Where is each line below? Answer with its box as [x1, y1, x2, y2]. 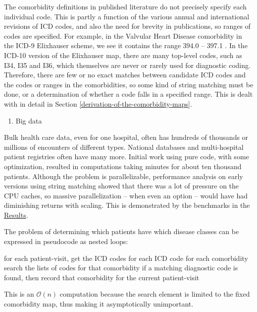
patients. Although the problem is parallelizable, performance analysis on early [4, 171, 243, 181]
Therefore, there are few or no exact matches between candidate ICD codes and [4, 69, 246, 80]
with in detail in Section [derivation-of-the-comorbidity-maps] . [4, 98, 192, 109]
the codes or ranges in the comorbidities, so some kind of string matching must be [4, 79, 254, 89]
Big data [15, 115, 42, 125]
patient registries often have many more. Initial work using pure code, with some [4, 151, 249, 162]
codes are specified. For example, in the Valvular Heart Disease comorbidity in [4, 30, 242, 41]
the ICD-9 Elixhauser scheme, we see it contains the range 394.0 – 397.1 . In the [4, 40, 248, 51]
